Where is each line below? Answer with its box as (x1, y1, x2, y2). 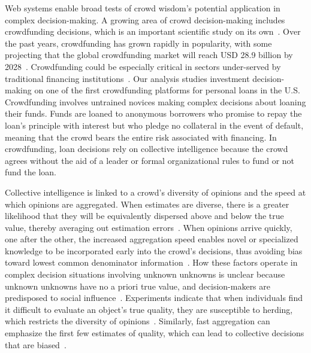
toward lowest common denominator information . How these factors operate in (5, 256, 298, 269)
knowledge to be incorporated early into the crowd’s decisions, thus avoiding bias (5, 244, 303, 257)
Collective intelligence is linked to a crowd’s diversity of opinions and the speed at (5, 185, 306, 198)
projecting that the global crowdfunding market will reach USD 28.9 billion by (5, 48, 293, 61)
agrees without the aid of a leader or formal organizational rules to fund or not (5, 154, 295, 166)
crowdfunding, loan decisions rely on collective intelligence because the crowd (5, 142, 288, 155)
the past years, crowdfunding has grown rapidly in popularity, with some (5, 36, 272, 49)
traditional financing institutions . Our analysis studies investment (5, 72, 250, 84)
